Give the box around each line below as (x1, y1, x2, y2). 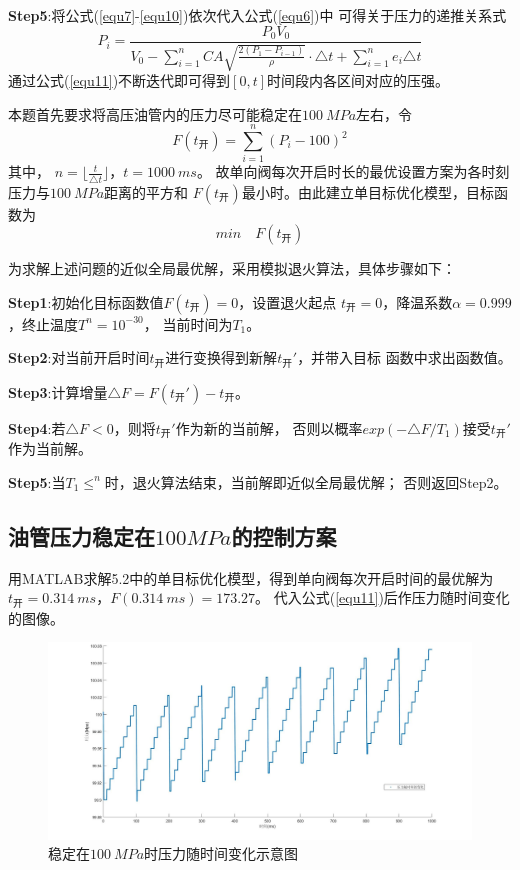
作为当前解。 (8, 438, 92, 459)
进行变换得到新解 (165, 347, 278, 368)
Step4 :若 (8, 417, 66, 438)
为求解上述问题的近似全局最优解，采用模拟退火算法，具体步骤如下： (8, 258, 456, 279)
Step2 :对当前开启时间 (8, 347, 150, 368)
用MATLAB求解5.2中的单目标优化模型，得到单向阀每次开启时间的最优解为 (8, 567, 494, 588)
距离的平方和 (104, 181, 189, 202)
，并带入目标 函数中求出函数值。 (297, 347, 512, 368)
